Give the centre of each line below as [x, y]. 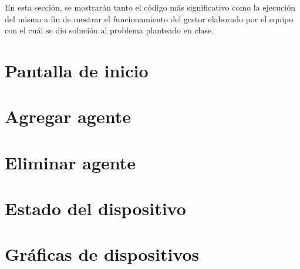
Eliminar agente [70, 162]
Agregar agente [68, 116]
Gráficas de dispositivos [102, 254]
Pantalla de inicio [77, 70]
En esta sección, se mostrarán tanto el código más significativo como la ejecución [150, 7]
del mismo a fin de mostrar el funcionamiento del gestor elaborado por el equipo [149, 18]
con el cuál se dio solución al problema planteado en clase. [109, 30]
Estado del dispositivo [95, 208]
